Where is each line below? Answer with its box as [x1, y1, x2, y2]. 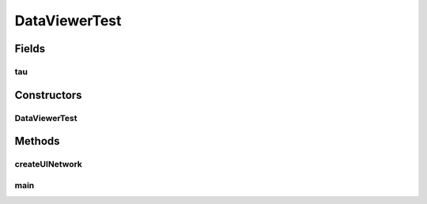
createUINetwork [14, 159, 83, 170]
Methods [14, 134, 60, 148]
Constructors [14, 88, 82, 102]
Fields [14, 42, 46, 55]
